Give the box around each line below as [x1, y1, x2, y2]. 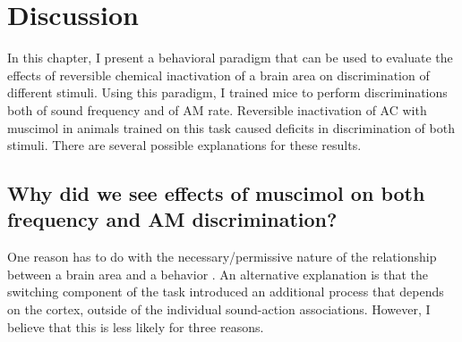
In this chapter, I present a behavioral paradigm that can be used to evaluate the [7, 48, 453, 67]
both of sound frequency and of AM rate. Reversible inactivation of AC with [7, 100, 427, 119]
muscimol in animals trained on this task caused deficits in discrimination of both [7, 118, 455, 137]
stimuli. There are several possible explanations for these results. [7, 136, 362, 154]
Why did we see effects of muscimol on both [7, 179, 425, 207]
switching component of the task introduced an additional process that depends [7, 282, 444, 301]
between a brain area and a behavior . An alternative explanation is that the [7, 264, 429, 283]
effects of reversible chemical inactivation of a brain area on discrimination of [7, 65, 430, 84]
